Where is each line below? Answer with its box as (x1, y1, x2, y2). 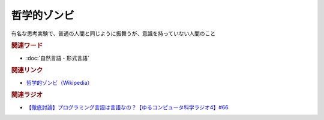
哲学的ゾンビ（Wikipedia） (26, 79, 93, 86)
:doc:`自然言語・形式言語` (26, 54, 90, 61)
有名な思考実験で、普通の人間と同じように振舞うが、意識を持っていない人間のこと (11, 30, 216, 37)
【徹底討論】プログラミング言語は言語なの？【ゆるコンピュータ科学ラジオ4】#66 (26, 103, 229, 110)
